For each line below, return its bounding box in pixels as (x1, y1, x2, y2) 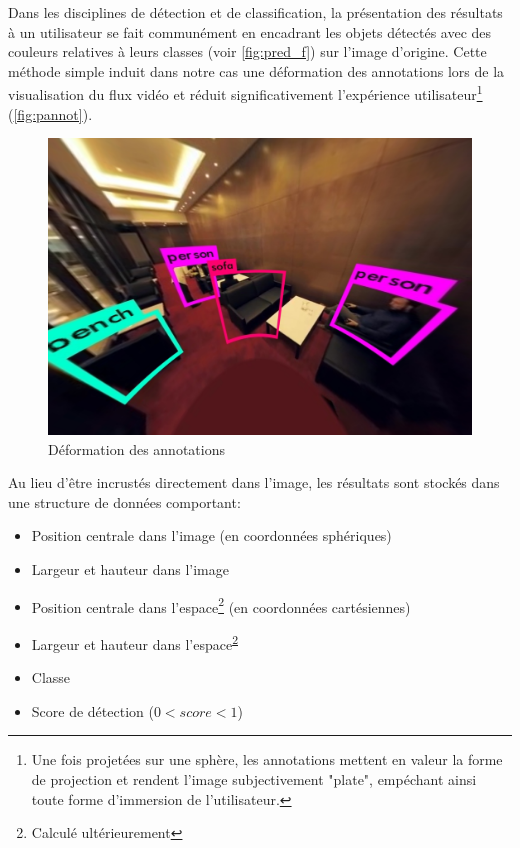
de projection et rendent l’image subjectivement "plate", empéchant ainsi (31, 768, 477, 789)
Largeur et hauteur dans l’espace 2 (31, 630, 238, 654)
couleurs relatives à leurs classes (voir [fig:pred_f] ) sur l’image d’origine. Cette (8, 41, 487, 62)
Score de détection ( (31, 700, 154, 721)
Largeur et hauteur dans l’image (31, 559, 229, 580)
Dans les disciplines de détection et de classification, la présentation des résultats (8, 2, 503, 22)
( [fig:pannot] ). (8, 103, 93, 124)
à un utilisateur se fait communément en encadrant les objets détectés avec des (8, 21, 492, 42)
